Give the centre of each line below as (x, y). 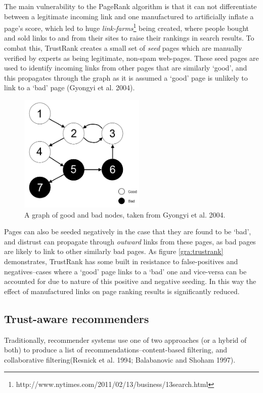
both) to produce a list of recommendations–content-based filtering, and (116, 350)
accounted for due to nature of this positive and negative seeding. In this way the (130, 281)
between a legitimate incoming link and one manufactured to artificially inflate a (129, 16)
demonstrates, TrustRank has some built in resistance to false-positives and (121, 261)
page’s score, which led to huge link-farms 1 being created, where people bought (126, 27)
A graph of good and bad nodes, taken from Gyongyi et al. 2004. (125, 214)
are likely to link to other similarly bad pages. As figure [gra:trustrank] (114, 251)
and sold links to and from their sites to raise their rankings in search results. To (129, 38)
